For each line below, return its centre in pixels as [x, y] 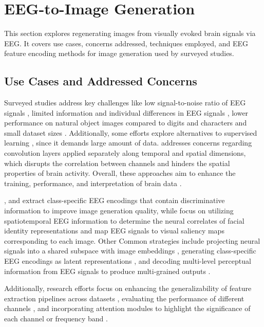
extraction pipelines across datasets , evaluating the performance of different [124, 298]
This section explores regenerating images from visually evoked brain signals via [130, 33]
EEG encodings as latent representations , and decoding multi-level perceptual [128, 261]
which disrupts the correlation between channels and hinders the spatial [117, 163]
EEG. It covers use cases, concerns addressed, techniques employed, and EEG [126, 43]
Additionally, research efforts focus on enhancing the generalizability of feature [128, 288]
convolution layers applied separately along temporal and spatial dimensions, [125, 153]
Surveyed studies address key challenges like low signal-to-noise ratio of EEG [125, 103]
